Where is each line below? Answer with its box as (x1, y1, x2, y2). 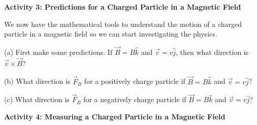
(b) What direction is (4, 76, 71, 86)
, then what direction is (176, 47, 249, 57)
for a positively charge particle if (84, 76, 185, 86)
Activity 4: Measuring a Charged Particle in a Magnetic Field (4, 111, 226, 122)
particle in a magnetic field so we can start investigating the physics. (4, 28, 217, 39)
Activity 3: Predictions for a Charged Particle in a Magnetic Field (4, 2, 241, 12)
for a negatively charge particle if (83, 94, 186, 105)
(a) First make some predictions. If (4, 47, 113, 57)
